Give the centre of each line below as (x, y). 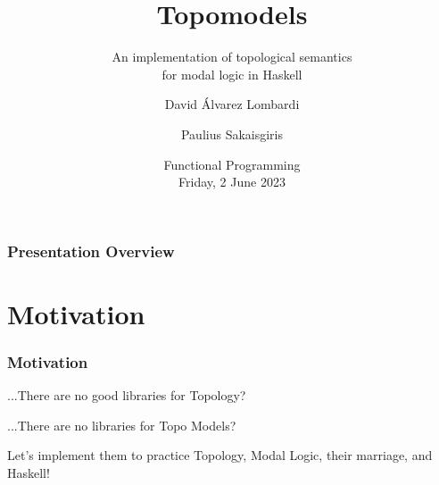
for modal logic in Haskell (232, 74)
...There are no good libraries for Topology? (127, 395)
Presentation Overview (91, 251)
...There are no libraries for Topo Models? (122, 425)
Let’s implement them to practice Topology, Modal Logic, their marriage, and (220, 455)
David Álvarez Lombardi (232, 104)
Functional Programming (232, 164)
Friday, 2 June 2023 (232, 182)
